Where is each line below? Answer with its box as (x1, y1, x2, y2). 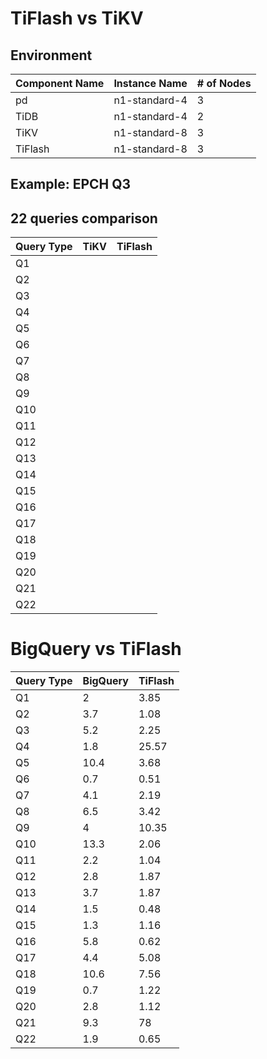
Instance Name (113, 77, 188, 90)
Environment (10, 47, 93, 64)
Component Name (15, 77, 105, 90)
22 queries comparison (10, 210, 158, 227)
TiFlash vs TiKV (10, 7, 144, 30)
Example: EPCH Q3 (10, 176, 132, 193)
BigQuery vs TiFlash (10, 638, 182, 661)
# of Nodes (196, 77, 252, 90)
